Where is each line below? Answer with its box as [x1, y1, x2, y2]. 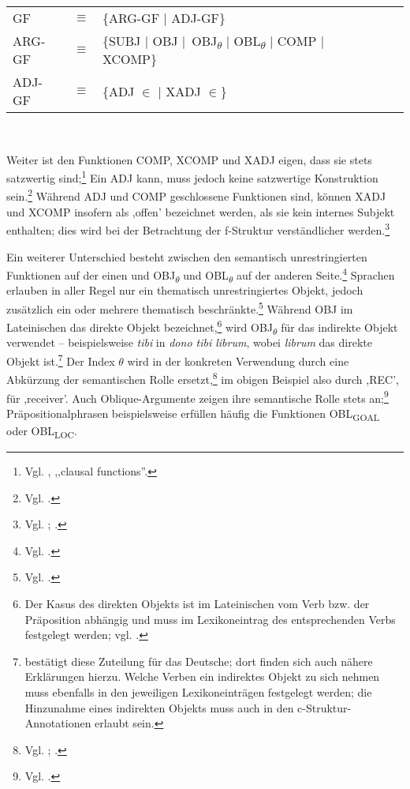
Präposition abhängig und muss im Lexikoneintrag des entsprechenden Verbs [24, 611, 396, 627]
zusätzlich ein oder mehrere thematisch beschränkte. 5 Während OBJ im [6, 298, 353, 317]
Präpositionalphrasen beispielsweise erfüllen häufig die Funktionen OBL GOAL [6, 404, 380, 423]
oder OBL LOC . [6, 422, 77, 441]
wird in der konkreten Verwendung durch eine [127, 352, 349, 369]
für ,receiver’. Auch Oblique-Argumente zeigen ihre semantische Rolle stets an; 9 [6, 387, 389, 406]
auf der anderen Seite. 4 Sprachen [237, 265, 395, 283]
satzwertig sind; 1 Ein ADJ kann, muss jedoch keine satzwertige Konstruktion [6, 167, 378, 186]
